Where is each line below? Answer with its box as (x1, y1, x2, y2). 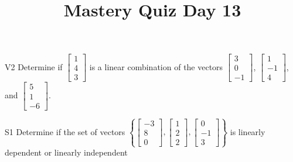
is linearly (230, 125, 265, 137)
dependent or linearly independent (5, 146, 128, 158)
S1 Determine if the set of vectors (5, 125, 125, 137)
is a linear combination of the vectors (89, 60, 223, 73)
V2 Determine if (5, 60, 63, 73)
